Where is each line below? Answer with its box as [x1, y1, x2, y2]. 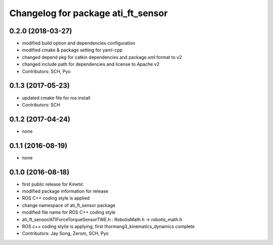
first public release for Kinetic [22, 181, 83, 187]
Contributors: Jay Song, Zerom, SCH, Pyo [22, 230, 109, 236]
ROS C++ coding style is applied [22, 195, 90, 201]
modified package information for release [22, 188, 109, 194]
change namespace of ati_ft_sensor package [22, 202, 116, 208]
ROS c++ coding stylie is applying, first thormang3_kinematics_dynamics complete [22, 223, 195, 229]
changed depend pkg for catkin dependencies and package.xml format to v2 [22, 54, 182, 60]
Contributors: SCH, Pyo [22, 68, 71, 74]
